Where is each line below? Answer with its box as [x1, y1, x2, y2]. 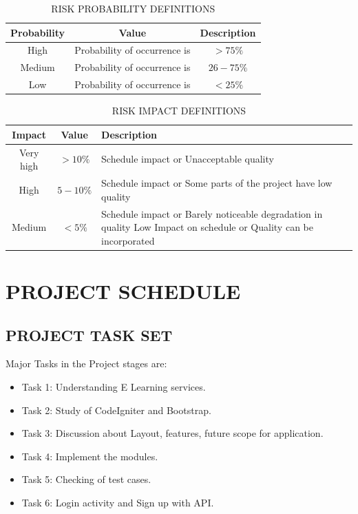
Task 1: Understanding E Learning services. [21, 379, 206, 393]
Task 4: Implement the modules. [21, 449, 158, 463]
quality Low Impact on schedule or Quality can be [101, 220, 313, 234]
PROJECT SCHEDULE [6, 277, 241, 305]
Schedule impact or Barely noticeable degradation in [101, 206, 323, 220]
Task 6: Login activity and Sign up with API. [21, 495, 214, 509]
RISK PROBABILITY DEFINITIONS [51, 1, 215, 15]
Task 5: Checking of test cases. [21, 472, 151, 486]
